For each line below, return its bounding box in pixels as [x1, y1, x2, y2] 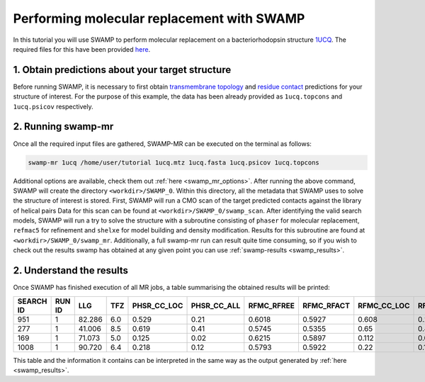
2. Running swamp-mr [13, 120, 114, 133]
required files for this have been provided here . [13, 45, 151, 53]
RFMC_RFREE [248, 300, 295, 310]
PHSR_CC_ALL [191, 300, 241, 310]
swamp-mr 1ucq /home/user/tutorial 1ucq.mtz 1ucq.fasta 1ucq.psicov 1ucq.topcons [28, 158, 320, 167]
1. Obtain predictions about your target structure [13, 64, 232, 76]
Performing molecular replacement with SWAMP [13, 11, 305, 26]
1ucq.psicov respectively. [13, 102, 93, 111]
